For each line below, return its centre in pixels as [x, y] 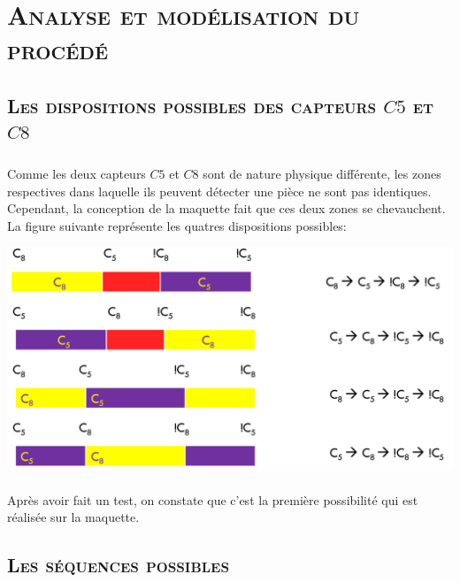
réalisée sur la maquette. [73, 517]
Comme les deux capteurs [77, 174]
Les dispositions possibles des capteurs [192, 105]
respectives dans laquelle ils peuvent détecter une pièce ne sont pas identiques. [219, 191]
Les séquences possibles [118, 565]
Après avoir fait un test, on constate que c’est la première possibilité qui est [213, 499]
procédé [58, 49]
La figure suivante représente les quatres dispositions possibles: [177, 225]
